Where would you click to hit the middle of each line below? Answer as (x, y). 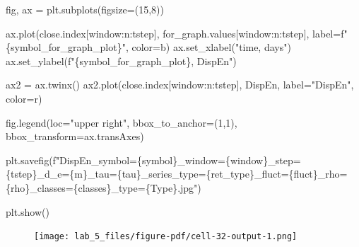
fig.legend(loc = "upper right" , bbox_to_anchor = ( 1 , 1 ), (122, 122)
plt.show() (28, 211)
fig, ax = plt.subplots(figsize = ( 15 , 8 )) (85, 9)
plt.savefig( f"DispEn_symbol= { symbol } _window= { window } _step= (153, 160)
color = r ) (24, 98)
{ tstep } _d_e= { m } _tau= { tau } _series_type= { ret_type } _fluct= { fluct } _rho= (177, 174)
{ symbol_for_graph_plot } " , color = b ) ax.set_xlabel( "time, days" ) (148, 47)
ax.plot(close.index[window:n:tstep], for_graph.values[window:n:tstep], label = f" (177, 33)
